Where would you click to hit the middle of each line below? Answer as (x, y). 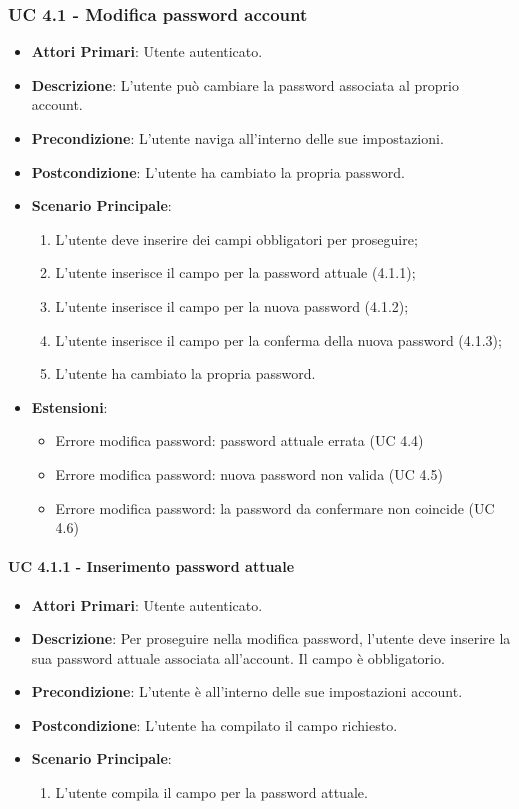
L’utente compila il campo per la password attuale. (211, 792)
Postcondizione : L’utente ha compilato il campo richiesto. (214, 724)
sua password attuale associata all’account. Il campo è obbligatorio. (238, 657)
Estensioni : (69, 406)
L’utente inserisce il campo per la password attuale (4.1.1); (235, 272)
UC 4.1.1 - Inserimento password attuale (151, 566)
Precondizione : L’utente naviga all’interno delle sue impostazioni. (237, 138)
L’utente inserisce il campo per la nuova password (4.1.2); (232, 305)
